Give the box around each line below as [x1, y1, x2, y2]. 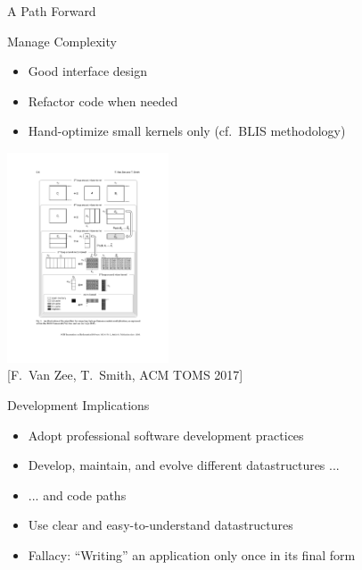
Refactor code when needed [28, 91, 178, 110]
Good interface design [28, 62, 148, 80]
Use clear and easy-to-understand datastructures [28, 516, 293, 534]
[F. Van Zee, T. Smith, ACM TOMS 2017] [7, 365, 243, 384]
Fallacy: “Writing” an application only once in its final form [28, 546, 356, 564]
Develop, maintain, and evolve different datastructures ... [28, 456, 340, 474]
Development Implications [7, 396, 150, 415]
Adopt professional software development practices [28, 425, 304, 444]
